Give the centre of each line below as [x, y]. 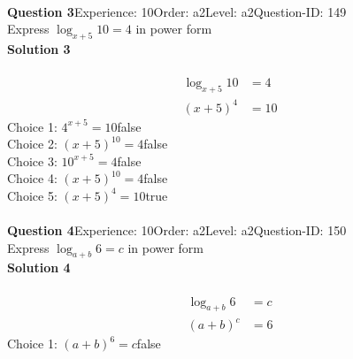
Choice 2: [32, 144]
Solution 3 [39, 48]
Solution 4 [39, 267]
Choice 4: [32, 178]
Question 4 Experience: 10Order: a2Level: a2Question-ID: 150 [177, 230]
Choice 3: [32, 160]
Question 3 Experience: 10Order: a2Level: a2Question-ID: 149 [177, 11]
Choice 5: [32, 195]
